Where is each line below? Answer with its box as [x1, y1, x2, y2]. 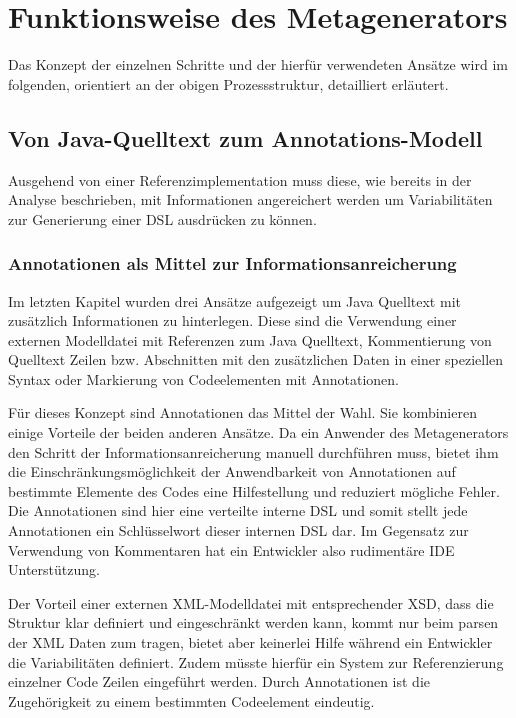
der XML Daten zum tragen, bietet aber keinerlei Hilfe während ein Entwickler [8, 632, 493, 653]
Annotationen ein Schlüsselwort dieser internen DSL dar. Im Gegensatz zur [8, 520, 469, 541]
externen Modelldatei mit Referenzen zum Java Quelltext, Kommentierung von [8, 329, 492, 350]
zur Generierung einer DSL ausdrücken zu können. [8, 208, 317, 229]
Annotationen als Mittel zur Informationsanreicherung [8, 251, 457, 276]
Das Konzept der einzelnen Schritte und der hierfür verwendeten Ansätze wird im [8, 54, 508, 75]
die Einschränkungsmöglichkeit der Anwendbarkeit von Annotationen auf [8, 461, 456, 482]
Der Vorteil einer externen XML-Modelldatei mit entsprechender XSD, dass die [8, 592, 494, 613]
